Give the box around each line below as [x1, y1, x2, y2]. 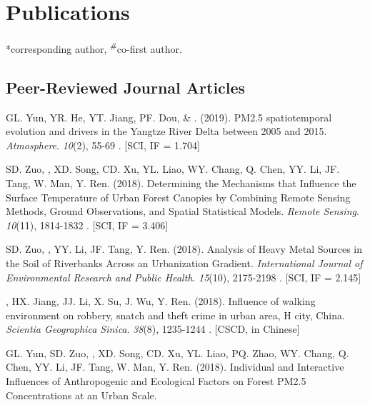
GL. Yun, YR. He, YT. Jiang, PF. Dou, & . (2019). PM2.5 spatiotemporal [6, 109, 332, 124]
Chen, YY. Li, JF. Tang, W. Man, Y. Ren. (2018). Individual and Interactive [6, 359, 344, 374]
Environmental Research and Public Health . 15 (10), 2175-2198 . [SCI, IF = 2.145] [6, 269, 361, 284]
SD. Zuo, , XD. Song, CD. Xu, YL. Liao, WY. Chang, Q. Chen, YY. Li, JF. [6, 161, 340, 176]
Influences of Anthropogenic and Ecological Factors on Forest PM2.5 [6, 374, 306, 389]
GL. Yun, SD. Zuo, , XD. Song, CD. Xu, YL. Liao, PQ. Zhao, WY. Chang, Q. [6, 345, 349, 360]
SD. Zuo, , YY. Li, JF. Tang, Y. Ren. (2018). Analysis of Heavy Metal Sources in [6, 241, 363, 256]
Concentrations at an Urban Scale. [6, 387, 157, 402]
